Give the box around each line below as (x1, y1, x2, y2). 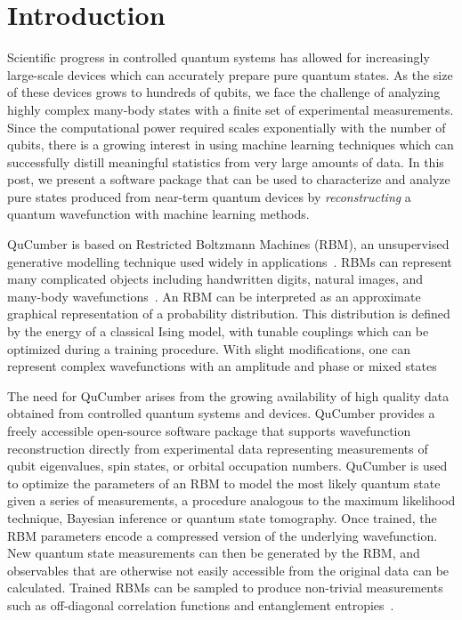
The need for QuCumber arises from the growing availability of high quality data (7, 386, 450, 405)
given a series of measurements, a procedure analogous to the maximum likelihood (7, 491, 456, 510)
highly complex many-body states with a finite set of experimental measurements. (7, 100, 454, 118)
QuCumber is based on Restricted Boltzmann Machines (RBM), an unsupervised (7, 235, 450, 254)
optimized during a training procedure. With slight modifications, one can (7, 339, 411, 358)
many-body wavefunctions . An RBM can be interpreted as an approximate (7, 286, 421, 305)
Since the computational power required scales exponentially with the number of (7, 117, 446, 136)
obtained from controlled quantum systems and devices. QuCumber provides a (7, 404, 435, 423)
